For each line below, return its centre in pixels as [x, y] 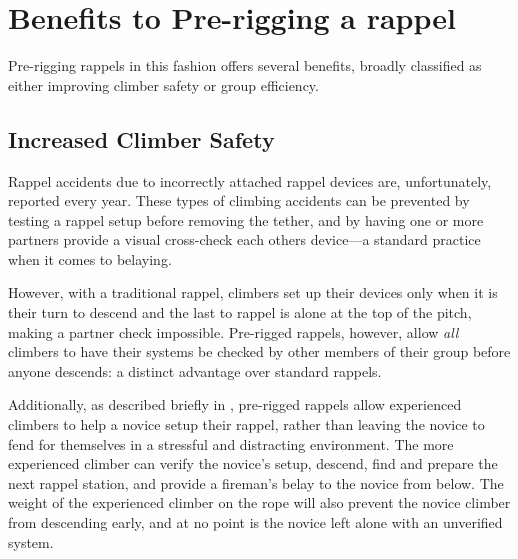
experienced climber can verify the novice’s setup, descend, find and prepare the [253, 463]
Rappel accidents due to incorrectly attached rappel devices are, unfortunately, [250, 180]
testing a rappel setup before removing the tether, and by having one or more [246, 219]
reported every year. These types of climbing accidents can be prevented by [239, 200]
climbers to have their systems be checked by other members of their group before [259, 351]
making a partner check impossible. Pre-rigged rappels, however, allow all [233, 331]
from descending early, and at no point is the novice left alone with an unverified [255, 522]
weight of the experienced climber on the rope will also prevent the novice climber [259, 502]
